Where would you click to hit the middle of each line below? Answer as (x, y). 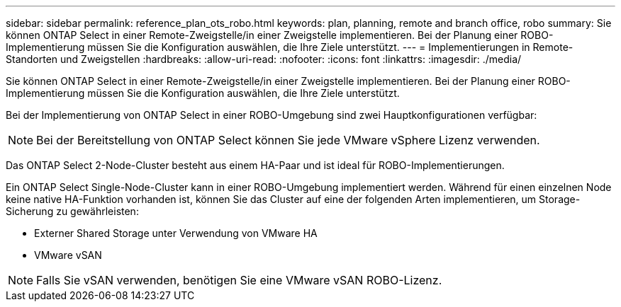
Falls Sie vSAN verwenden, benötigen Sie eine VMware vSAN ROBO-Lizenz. (239, 280)
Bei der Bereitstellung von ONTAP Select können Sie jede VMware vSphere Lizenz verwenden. (288, 140)
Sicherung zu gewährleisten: (72, 211)
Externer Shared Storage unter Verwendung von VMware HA (176, 233)
